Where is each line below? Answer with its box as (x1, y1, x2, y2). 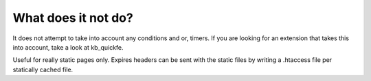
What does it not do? (12, 10, 133, 25)
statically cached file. (12, 65, 74, 74)
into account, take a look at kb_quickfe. (12, 43, 124, 51)
